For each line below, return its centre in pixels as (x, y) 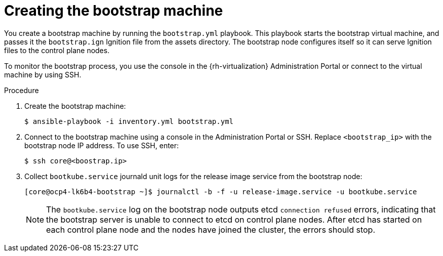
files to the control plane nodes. (57, 50)
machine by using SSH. (43, 74)
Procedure (22, 90)
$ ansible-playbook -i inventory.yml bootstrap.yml (129, 121)
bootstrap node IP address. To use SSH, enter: (102, 145)
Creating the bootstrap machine (114, 11)
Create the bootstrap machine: (75, 106)
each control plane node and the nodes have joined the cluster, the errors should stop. (211, 229)
